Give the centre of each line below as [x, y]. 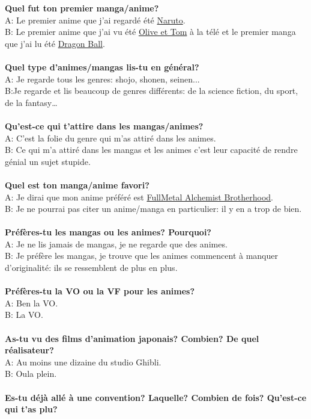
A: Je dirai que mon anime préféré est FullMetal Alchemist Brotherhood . [139, 197]
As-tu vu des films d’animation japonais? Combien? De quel [132, 338]
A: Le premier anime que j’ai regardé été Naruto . [95, 20]
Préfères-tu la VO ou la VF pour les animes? [100, 291]
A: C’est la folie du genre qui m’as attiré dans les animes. [110, 138]
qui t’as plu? [31, 409]
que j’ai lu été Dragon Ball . [55, 43]
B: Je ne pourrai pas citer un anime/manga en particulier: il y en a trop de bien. [153, 209]
